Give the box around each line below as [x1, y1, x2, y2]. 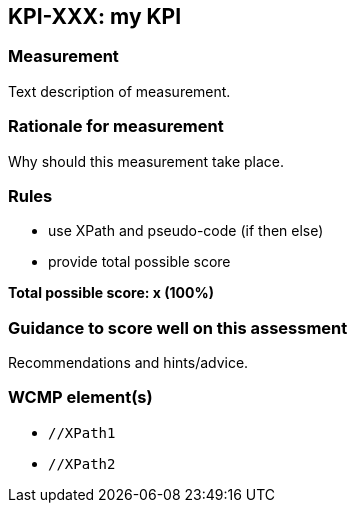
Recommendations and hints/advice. [8, 354, 249, 372]
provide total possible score [48, 253, 231, 271]
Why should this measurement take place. [8, 152, 284, 170]
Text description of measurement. [8, 82, 231, 100]
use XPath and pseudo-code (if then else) [48, 222, 324, 240]
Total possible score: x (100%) [8, 284, 214, 302]
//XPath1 [48, 424, 116, 441]
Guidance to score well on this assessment [8, 317, 348, 338]
